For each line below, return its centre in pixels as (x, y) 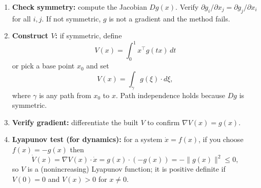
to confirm (164, 122)
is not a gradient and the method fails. (169, 18)
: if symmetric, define (88, 36)
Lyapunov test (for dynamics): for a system (87, 139)
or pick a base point (43, 66)
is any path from (65, 95)
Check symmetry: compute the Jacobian (79, 7)
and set (98, 66)
